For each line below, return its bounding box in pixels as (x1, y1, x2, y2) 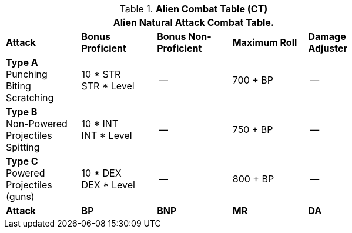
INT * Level (81, 129, 132, 141)
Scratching (6, 92, 54, 104)
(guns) (6, 191, 35, 202)
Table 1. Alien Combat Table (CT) (119, 3, 268, 15)
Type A (6, 56, 38, 68)
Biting (6, 80, 31, 92)
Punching (6, 68, 48, 80)
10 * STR (81, 68, 121, 80)
